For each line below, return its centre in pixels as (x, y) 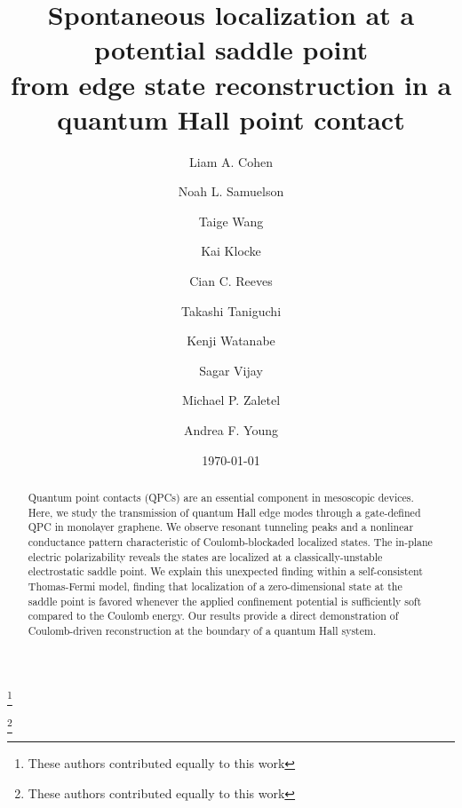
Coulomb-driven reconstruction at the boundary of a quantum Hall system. (202, 630)
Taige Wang (231, 221)
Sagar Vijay (231, 370)
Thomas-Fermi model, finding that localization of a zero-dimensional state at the (215, 586)
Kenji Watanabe (231, 341)
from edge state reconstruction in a (231, 84)
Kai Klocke (231, 251)
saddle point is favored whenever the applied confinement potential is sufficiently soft (225, 601)
